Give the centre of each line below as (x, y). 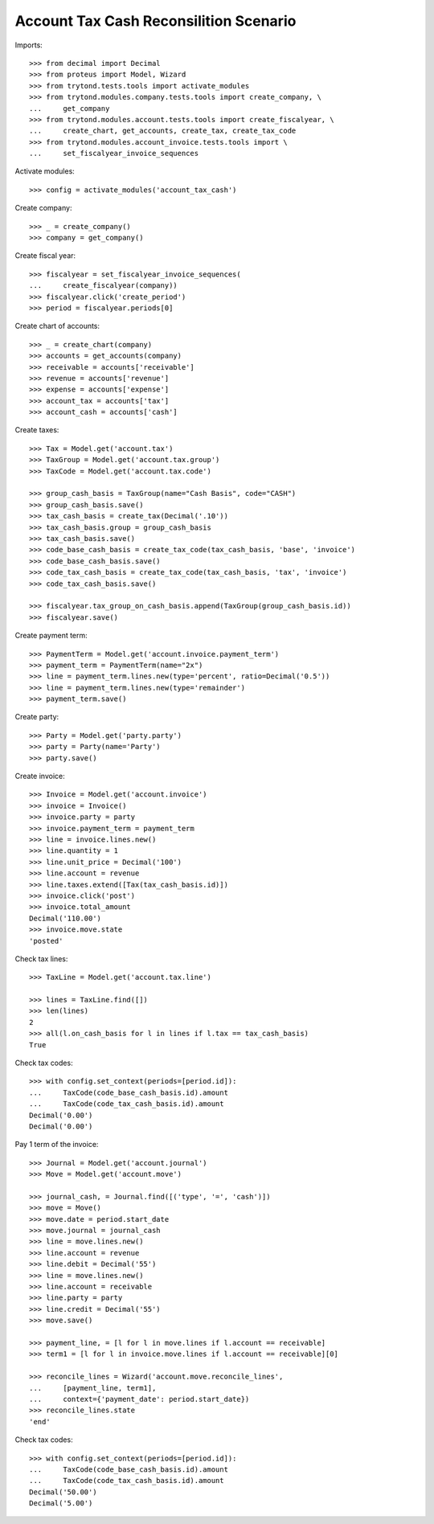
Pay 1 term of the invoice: (57, 1145)
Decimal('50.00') (63, 1492)
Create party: (37, 717)
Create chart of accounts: (57, 326)
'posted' (46, 941)
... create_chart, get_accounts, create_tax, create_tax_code (163, 131)
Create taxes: (37, 430)
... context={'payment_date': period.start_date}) (139, 1399)
